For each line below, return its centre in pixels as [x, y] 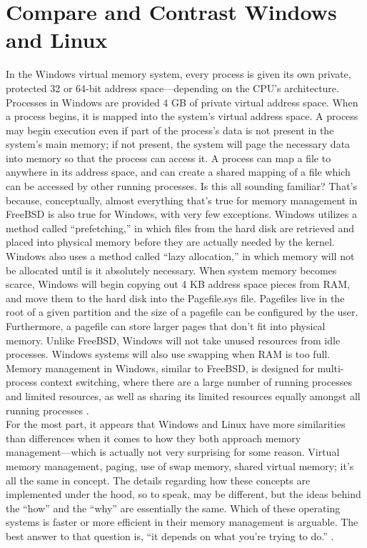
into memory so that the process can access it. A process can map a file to [169, 158]
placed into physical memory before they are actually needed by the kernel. [170, 242]
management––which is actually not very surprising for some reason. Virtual [173, 452]
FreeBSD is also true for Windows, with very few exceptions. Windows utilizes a [181, 214]
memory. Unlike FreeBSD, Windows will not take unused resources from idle [173, 340]
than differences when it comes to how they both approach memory [154, 438]
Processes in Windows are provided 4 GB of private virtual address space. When [182, 102]
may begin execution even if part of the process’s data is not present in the [170, 130]
